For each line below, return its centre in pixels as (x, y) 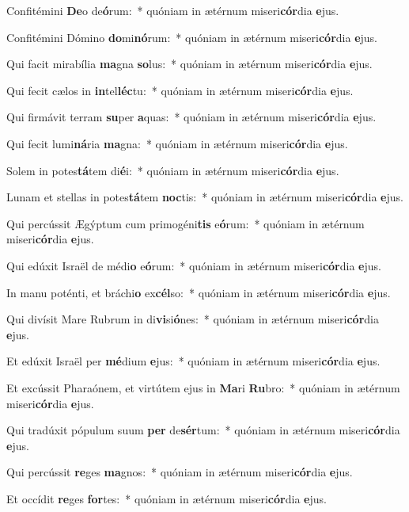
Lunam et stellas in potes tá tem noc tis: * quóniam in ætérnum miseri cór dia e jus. (205, 197)
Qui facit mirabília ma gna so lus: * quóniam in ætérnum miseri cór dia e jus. (189, 64)
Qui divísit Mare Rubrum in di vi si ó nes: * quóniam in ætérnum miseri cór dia (193, 319)
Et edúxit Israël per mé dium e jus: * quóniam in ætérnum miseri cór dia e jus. (193, 361)
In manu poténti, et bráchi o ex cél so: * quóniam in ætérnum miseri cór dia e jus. (199, 292)
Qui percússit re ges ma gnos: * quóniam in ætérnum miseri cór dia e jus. (180, 472)
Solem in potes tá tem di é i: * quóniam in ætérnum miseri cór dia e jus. (173, 170)
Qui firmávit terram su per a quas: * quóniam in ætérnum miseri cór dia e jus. (191, 117)
